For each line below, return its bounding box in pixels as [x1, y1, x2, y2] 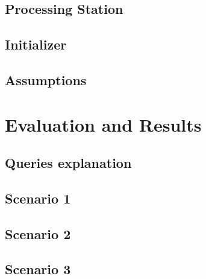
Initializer [5, 35, 67, 54]
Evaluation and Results [5, 112, 202, 136]
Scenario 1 [5, 188, 71, 207]
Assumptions [5, 70, 87, 89]
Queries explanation [5, 153, 132, 172]
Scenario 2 [5, 224, 71, 243]
